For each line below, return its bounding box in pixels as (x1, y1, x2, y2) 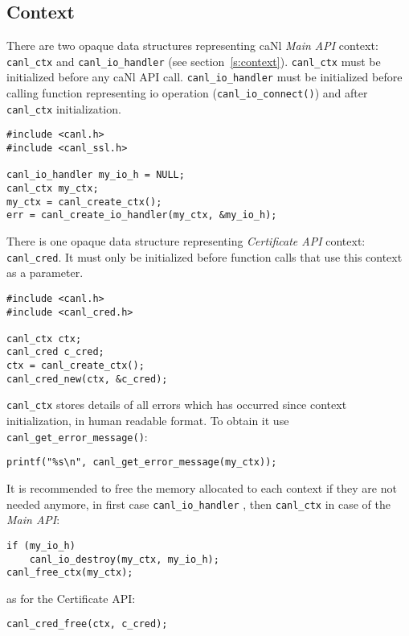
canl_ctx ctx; (6, 332, 82, 345)
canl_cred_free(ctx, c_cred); (6, 618, 168, 630)
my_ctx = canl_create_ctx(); (6, 196, 162, 208)
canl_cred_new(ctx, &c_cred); (6, 373, 168, 385)
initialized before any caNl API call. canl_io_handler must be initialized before (6, 68, 403, 85)
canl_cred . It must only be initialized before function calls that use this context (6, 248, 403, 265)
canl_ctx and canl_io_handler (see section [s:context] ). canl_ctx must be (6, 52, 381, 69)
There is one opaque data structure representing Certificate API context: (6, 233, 366, 250)
